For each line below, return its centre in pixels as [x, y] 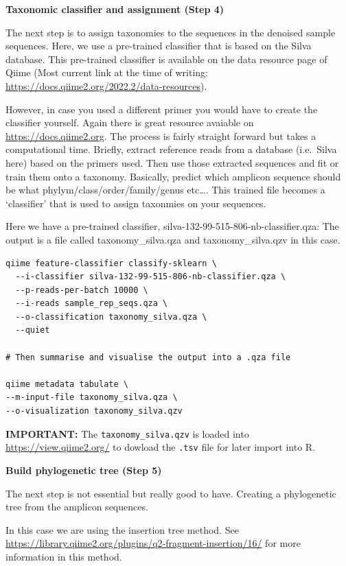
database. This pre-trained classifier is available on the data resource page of [166, 59]
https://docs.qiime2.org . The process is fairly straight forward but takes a [161, 135]
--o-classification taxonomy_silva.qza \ [111, 317]
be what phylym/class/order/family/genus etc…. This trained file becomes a [165, 190]
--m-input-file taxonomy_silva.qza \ [92, 398]
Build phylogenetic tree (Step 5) [84, 470]
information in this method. [64, 556]
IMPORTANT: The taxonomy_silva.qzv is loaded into [127, 433]
